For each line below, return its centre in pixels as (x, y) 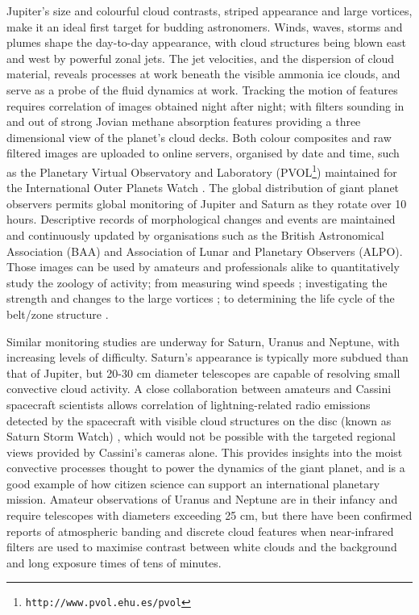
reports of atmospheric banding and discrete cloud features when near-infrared (200, 531)
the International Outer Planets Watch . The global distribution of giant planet (203, 188)
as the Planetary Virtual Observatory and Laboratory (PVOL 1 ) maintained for (202, 170)
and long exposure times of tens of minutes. (114, 562)
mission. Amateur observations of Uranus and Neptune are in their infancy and (202, 499)
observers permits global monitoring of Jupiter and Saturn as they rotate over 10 (207, 203)
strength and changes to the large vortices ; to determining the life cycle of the (201, 298)
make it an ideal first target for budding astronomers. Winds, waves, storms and (205, 26)
